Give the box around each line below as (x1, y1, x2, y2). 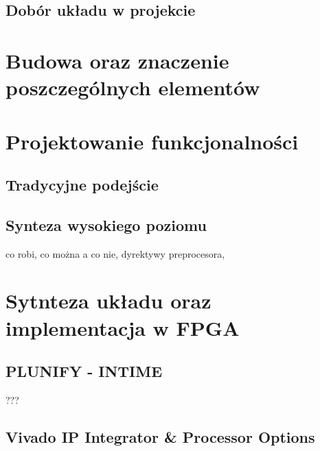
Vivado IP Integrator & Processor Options (5, 426, 315, 448)
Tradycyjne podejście (5, 174, 159, 195)
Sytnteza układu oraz (5, 287, 212, 315)
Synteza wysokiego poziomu (5, 214, 207, 235)
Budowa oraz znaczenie (5, 46, 229, 74)
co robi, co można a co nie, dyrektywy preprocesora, (5, 246, 225, 260)
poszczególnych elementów (5, 73, 260, 101)
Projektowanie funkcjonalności (5, 127, 299, 155)
